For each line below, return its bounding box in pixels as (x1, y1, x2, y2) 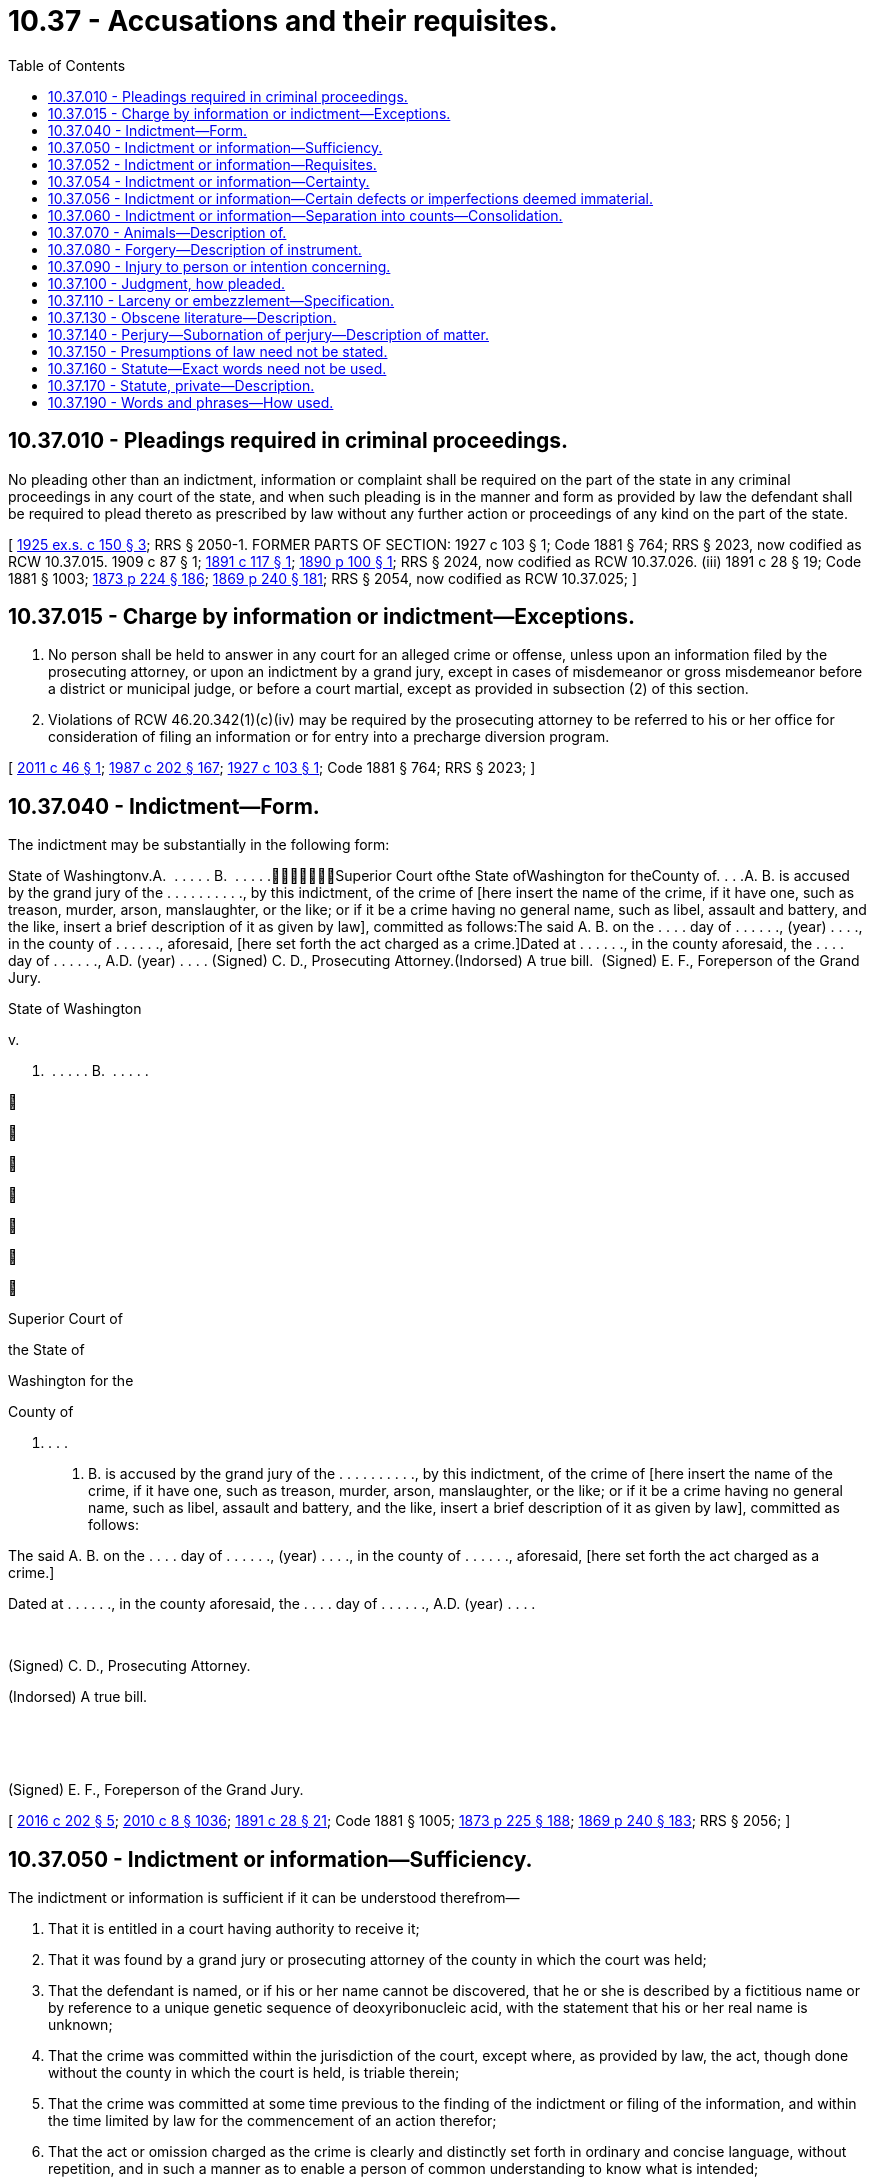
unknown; (48, 2016, 113, 2034)
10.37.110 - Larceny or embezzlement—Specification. (48, 291, 395, 309)
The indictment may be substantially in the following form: (8, 836, 390, 854)
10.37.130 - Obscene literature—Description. (48, 308, 337, 326)
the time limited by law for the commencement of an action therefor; (48, 2112, 497, 2130)
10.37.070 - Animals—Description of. (48, 223, 287, 241)
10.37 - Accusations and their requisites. (8, 4, 558, 38)
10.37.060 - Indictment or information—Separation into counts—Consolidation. (48, 206, 563, 224)
